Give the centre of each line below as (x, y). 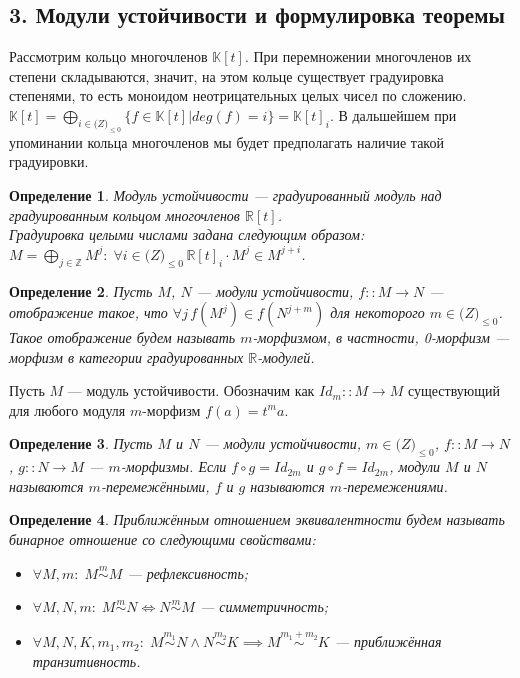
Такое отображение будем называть (122, 337)
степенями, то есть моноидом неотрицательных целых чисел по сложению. (238, 95)
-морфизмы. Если (173, 466)
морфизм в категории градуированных (126, 356)
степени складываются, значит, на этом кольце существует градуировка (226, 75)
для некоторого (377, 312)
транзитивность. (86, 661)
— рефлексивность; (188, 572)
